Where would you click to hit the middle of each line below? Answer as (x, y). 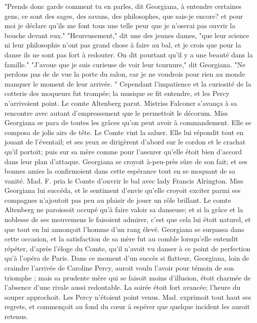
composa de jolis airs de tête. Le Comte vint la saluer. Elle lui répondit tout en (124, 132)
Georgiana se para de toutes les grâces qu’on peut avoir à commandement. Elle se (128, 122)
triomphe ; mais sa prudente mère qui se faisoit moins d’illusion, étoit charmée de (128, 277)
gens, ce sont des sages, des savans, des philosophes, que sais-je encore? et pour (124, 16)
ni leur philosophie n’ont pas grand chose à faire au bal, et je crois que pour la (123, 45)
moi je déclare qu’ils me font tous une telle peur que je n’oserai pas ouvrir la (120, 25)
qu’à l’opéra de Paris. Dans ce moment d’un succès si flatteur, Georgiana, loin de (127, 258)
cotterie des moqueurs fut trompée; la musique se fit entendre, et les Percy (117, 93)
